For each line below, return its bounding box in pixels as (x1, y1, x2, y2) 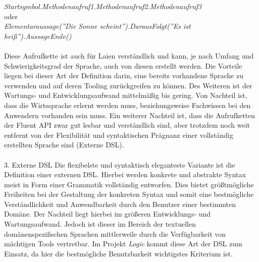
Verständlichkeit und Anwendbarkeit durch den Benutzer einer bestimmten (4, 198, 236, 209)
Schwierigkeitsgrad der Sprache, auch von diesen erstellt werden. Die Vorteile (4, 60, 242, 71)
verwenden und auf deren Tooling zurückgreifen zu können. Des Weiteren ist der (4, 80, 252, 90)
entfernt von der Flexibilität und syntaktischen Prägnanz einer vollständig (4, 129, 233, 140)
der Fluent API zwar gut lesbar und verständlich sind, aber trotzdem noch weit (4, 120, 250, 130)
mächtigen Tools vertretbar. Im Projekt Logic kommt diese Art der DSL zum (4, 238, 242, 249)
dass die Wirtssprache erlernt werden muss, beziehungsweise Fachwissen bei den (4, 99, 251, 110)
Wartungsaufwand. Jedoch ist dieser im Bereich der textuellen (4, 219, 196, 229)
